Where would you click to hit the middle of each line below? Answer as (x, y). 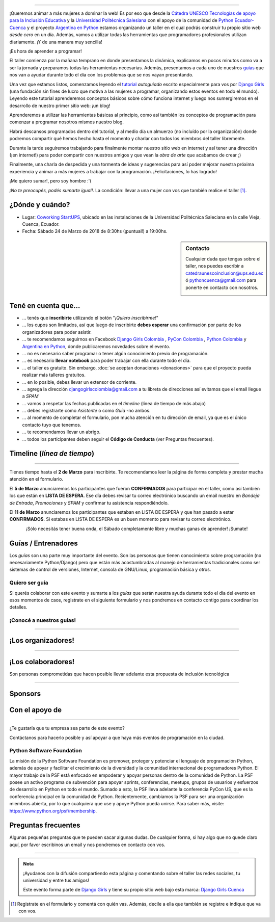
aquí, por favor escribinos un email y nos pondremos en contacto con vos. (87, 845)
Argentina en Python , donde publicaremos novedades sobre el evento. (96, 346)
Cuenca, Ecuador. (41, 224)
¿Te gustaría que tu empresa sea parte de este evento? (67, 728)
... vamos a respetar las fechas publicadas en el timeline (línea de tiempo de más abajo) (114, 403)
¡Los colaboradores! (42, 662)
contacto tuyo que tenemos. (52, 425)
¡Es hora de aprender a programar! (46, 51)
